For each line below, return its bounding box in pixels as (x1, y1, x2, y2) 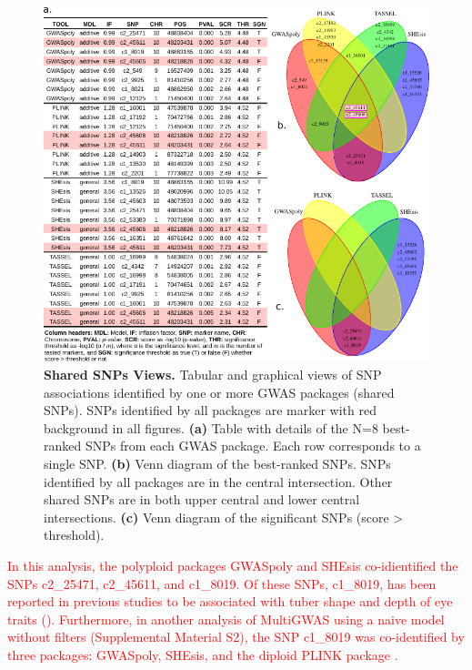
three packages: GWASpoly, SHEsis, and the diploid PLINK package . (7, 645, 398, 664)
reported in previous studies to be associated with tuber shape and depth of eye (7, 592, 453, 611)
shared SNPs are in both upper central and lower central (44, 490, 360, 509)
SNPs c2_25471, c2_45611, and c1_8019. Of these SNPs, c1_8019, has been (7, 574, 437, 593)
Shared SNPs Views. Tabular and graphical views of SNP (44, 365, 382, 384)
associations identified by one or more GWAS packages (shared (44, 382, 395, 401)
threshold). (44, 525, 105, 544)
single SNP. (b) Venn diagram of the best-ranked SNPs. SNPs (44, 454, 391, 473)
